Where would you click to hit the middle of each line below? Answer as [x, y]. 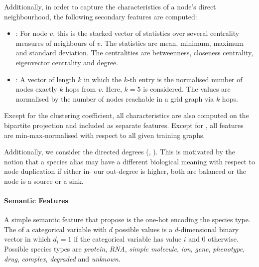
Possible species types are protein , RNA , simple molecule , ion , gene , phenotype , [125, 249]
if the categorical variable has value [128, 239]
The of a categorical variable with [56, 229]
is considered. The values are [187, 89]
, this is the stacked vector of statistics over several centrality [146, 33]
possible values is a [144, 229]
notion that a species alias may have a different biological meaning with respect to [129, 161]
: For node [31, 33]
